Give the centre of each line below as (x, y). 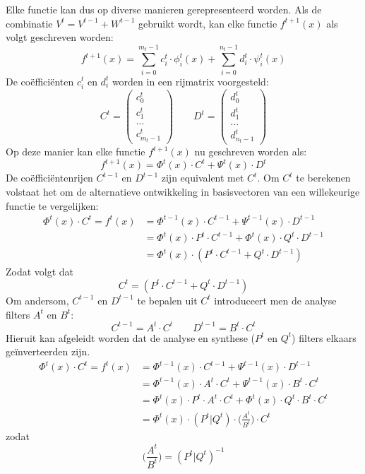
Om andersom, (37, 300)
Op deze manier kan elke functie (76, 152)
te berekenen (323, 178)
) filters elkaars (324, 337)
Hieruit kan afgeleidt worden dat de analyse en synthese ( (131, 337)
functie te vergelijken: (52, 205)
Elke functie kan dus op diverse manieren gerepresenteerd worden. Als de (164, 9)
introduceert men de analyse (275, 300)
